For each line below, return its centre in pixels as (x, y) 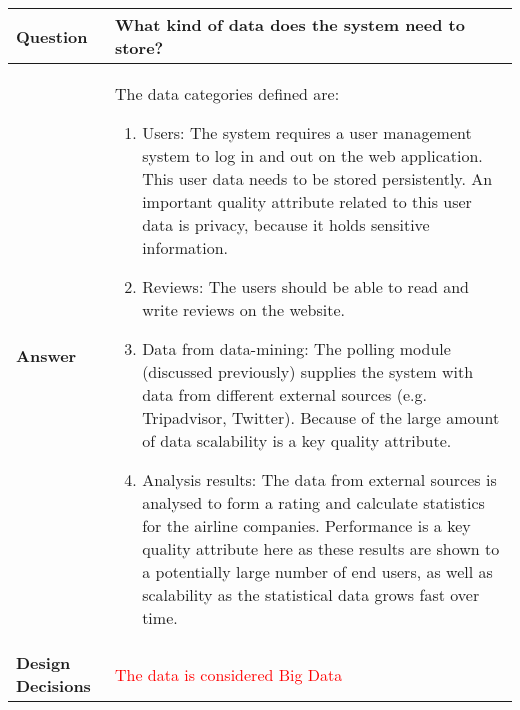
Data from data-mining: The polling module (296, 348)
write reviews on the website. (244, 309)
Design (43, 662)
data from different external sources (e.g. (284, 394)
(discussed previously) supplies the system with (308, 371)
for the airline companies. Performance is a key (306, 525)
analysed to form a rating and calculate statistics (313, 502)
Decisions (53, 685)
